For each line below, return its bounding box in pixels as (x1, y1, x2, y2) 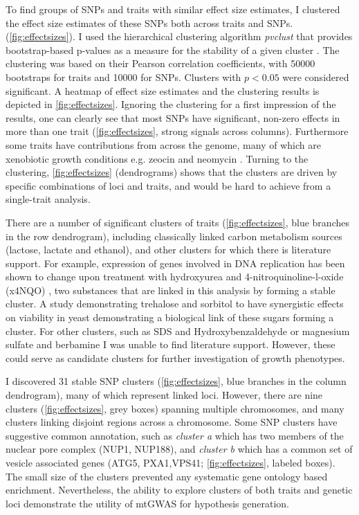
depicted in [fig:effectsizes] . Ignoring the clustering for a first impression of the (6, 97, 336, 111)
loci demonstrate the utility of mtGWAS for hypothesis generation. (6, 496, 289, 510)
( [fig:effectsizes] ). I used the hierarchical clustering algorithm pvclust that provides (6, 29, 353, 44)
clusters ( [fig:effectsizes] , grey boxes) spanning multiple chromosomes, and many (6, 401, 344, 415)
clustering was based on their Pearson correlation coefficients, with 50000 (6, 56, 315, 71)
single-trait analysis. (6, 192, 91, 206)
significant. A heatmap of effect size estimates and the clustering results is (6, 83, 320, 98)
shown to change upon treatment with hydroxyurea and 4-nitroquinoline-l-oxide (6, 269, 344, 284)
